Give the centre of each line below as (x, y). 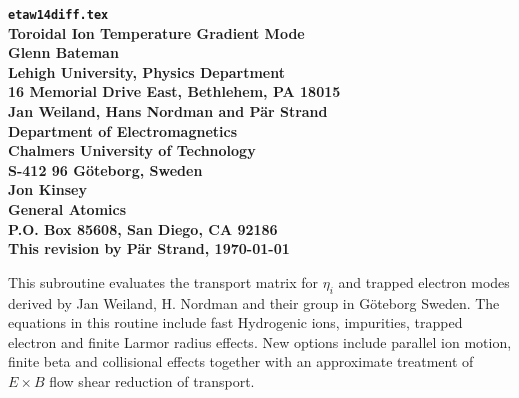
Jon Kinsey (47, 189)
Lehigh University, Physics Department (146, 71)
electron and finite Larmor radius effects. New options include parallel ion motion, (260, 341)
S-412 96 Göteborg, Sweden (105, 169)
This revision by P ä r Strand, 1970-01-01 (149, 248)
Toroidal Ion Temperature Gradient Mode (156, 32)
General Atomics (67, 209)
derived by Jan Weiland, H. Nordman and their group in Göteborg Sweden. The (254, 302)
